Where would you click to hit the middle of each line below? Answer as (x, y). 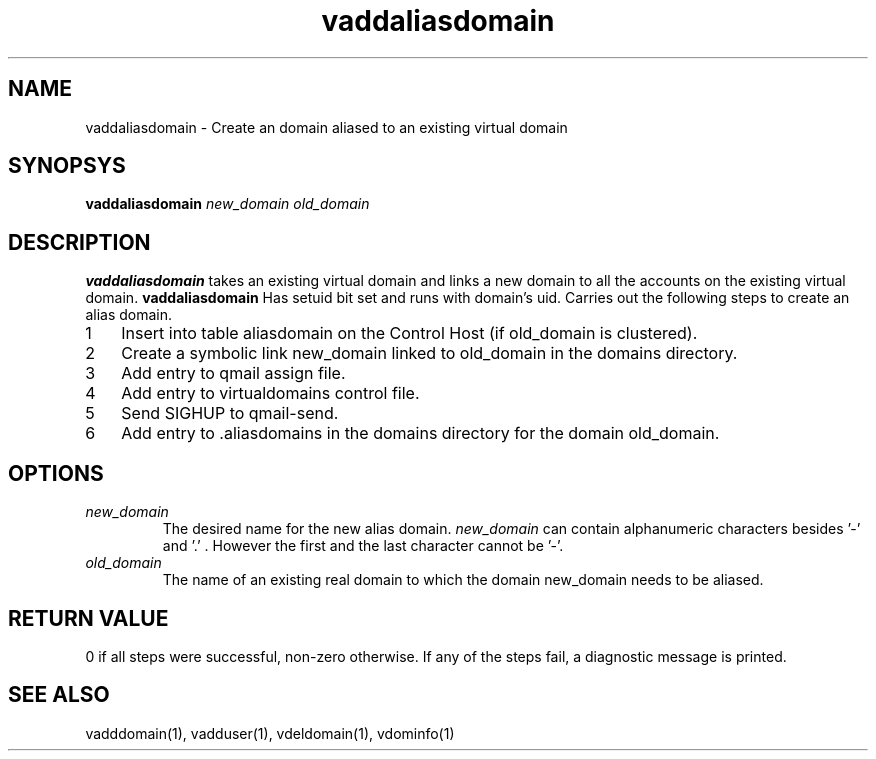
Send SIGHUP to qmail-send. (230, 413)
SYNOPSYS (67, 166)
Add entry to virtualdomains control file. (270, 393)
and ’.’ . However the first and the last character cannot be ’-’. (363, 546)
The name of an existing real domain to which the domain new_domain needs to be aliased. (463, 580)
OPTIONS (56, 473)
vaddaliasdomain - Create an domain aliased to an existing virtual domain (326, 127)
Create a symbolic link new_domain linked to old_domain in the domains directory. (429, 353)
